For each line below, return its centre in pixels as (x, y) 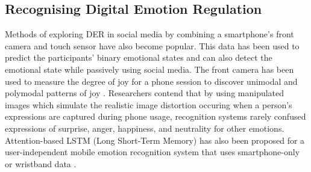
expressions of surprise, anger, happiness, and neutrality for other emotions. (145, 128)
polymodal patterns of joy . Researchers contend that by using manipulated (145, 93)
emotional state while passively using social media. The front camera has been (149, 69)
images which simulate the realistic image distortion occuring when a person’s (149, 104)
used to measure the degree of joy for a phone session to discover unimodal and (151, 81)
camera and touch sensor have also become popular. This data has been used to (152, 45)
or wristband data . (41, 163)
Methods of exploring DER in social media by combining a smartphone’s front (149, 34)
